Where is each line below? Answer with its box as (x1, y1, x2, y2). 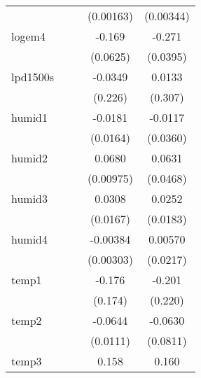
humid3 (11, 190, 48, 206)
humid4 (11, 231, 48, 247)
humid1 (11, 109, 48, 125)
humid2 (11, 150, 48, 166)
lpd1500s (11, 69, 54, 85)
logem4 (11, 28, 46, 44)
